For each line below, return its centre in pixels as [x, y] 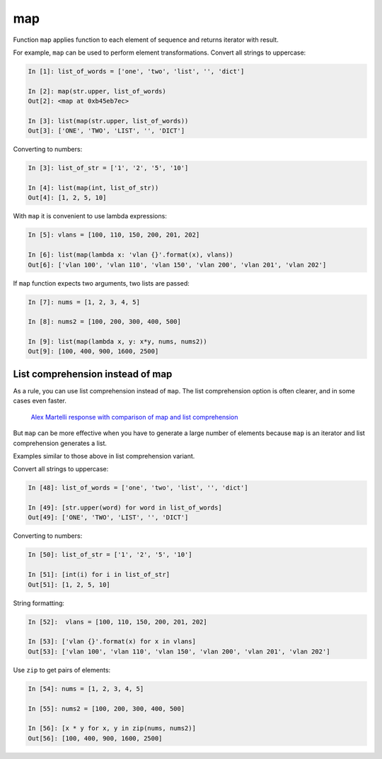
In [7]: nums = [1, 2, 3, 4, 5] [84, 302]
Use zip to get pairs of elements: [62, 670]
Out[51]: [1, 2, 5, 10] [69, 584]
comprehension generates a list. [60, 443]
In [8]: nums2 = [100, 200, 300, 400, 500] [105, 322]
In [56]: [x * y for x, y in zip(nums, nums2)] [112, 729]
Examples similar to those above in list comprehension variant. [104, 456]
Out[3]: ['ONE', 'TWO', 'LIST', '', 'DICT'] [106, 131]
